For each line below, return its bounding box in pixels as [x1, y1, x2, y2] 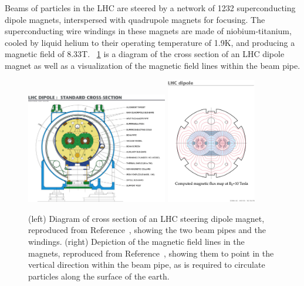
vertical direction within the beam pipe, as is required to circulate [28, 258, 265, 271]
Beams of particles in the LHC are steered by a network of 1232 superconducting [5, 2, 296, 14]
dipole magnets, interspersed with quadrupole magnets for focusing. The [5, 13, 265, 25]
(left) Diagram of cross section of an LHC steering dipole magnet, [28, 212, 265, 224]
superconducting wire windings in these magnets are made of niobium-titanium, [5, 25, 292, 37]
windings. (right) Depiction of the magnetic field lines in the [28, 235, 245, 247]
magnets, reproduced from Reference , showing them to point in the [28, 247, 274, 259]
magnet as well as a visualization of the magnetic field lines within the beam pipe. [5, 59, 300, 71]
